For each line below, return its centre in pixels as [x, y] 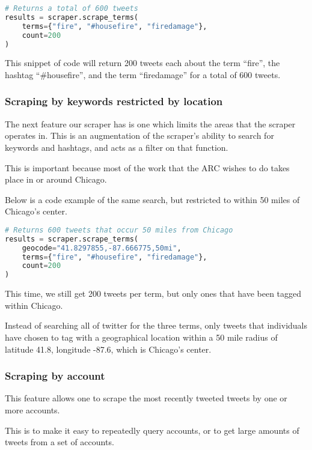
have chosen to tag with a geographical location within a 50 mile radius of [141, 337]
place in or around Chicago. [56, 179]
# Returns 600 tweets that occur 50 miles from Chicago [119, 230]
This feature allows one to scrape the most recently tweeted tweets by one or [146, 398]
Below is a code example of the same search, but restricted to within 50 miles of [152, 199]
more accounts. [32, 409]
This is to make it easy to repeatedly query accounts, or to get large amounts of [152, 430]
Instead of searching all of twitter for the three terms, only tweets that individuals [156, 325]
